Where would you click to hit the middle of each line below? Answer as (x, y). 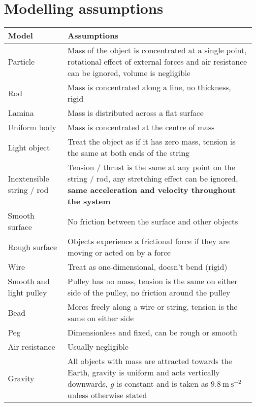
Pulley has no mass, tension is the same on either (153, 281)
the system (89, 201)
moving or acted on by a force (119, 253)
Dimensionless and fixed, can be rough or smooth (152, 333)
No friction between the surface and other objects (153, 221)
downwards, (88, 384)
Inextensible (29, 179)
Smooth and (29, 281)
